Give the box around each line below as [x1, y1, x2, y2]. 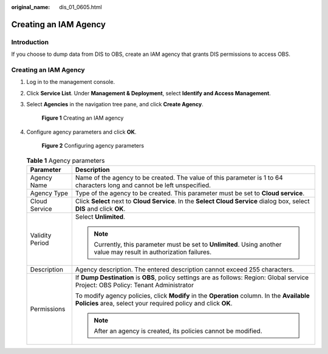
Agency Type [30, 189, 69, 197]
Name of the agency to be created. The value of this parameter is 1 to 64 [75, 174, 284, 182]
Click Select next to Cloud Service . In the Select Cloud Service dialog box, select [75, 197, 310, 206]
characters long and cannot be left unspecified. [75, 181, 211, 189]
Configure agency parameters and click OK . [26, 128, 137, 135]
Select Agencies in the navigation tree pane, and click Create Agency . [26, 101, 203, 108]
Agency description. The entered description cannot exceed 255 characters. [75, 265, 295, 274]
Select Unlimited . [75, 213, 126, 221]
